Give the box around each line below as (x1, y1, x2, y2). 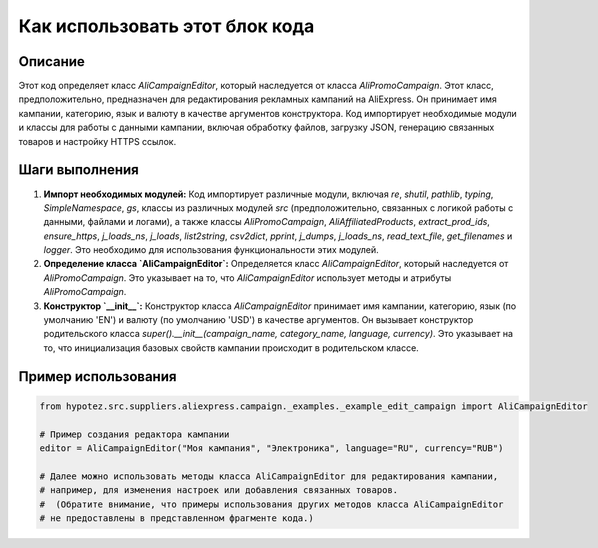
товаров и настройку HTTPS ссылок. (18, 135, 177, 147)
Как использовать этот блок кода (18, 15, 315, 37)
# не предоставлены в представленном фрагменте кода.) (39, 512, 314, 524)
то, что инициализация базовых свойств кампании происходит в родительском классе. (43, 341, 419, 354)
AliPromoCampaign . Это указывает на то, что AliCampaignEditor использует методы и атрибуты (43, 271, 452, 284)
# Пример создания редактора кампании (39, 428, 230, 440)
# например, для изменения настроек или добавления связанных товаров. (39, 485, 399, 496)
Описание (18, 53, 85, 70)
